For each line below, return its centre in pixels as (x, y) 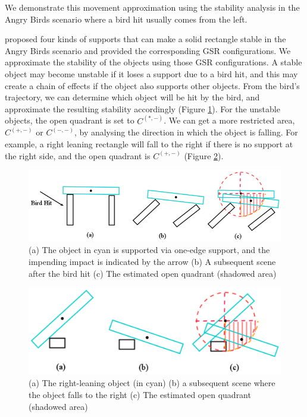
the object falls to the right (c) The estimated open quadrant (140, 395)
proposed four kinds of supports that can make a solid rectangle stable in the (145, 39)
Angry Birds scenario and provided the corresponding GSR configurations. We (148, 50)
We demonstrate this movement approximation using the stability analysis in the (152, 7)
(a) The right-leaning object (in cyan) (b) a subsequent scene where (152, 383)
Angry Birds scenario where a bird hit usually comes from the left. (126, 19)
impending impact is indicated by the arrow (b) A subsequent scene (152, 261)
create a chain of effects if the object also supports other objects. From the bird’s (152, 85)
